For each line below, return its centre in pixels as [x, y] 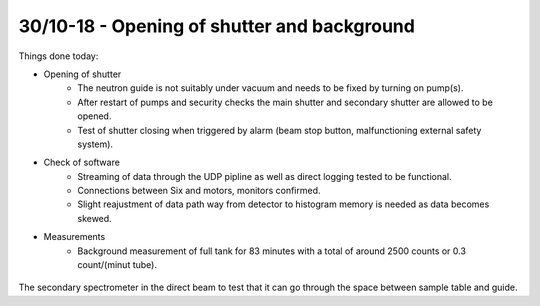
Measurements [74, 237]
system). [95, 144]
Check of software [81, 162]
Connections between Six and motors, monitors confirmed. [199, 191]
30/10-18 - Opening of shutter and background [216, 26]
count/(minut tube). [117, 265]
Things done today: [58, 56]
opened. [94, 116]
